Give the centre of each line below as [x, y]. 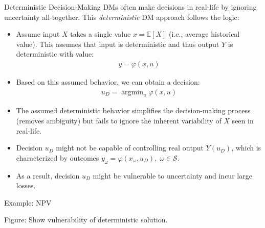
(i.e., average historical [204, 34]
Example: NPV [28, 202]
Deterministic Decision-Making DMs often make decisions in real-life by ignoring [130, 7]
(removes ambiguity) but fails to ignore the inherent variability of [119, 121]
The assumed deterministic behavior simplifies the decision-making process [133, 110]
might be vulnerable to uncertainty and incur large [172, 175]
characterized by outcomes [58, 157]
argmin [132, 92]
